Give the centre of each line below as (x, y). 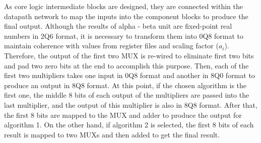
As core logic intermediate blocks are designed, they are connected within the (124, 6)
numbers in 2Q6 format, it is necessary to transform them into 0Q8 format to (124, 35)
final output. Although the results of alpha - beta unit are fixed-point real (118, 26)
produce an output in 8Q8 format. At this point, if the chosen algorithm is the (125, 85)
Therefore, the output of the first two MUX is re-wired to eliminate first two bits (129, 55)
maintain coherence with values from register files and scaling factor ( (111, 46)
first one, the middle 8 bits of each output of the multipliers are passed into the (127, 95)
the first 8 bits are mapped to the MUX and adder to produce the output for (123, 115)
